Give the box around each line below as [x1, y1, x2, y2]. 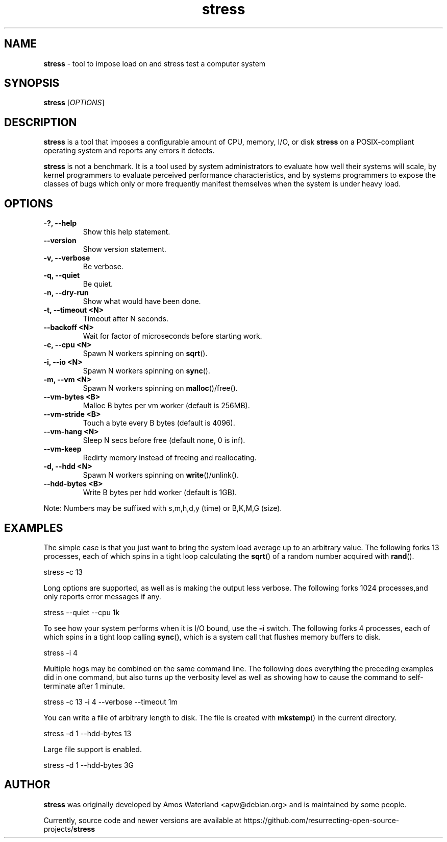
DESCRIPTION [4, 115, 77, 129]
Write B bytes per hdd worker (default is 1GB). [83, 488, 237, 497]
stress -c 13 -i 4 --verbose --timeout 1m [43, 697, 178, 706]
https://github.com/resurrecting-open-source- [243, 815, 400, 825]
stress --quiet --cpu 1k [43, 607, 120, 617]
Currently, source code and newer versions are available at [43, 815, 242, 825]
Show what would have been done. [83, 297, 201, 306]
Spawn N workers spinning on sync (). [83, 366, 210, 376]
